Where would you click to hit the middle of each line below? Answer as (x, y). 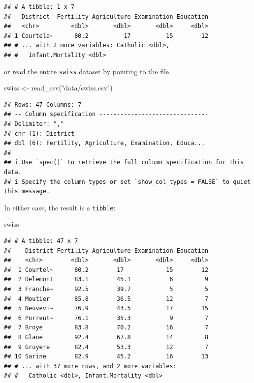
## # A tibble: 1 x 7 (39, 7)
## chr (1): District (39, 133)
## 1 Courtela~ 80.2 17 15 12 (106, 36)
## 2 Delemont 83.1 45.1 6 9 (106, 280)
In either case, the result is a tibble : (60, 207)
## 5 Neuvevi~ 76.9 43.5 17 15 (106, 309)
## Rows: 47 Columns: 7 (43, 104)
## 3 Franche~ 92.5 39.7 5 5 (106, 289)
